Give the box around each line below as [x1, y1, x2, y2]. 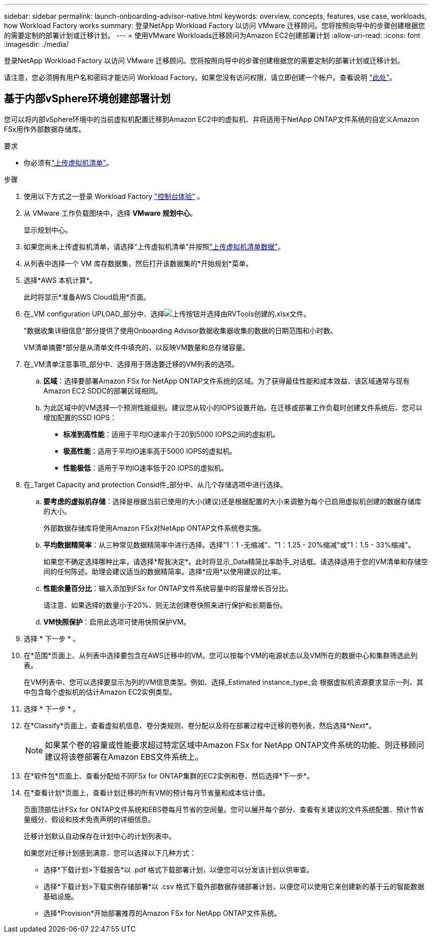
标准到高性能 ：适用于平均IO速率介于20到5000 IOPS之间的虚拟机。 [63, 429, 280, 438]
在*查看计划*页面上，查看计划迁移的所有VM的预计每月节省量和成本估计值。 [24, 788, 270, 797]
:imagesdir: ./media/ [4, 40, 69, 48]
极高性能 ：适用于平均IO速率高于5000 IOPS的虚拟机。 [63, 446, 237, 455]
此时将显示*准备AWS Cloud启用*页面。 [24, 292, 150, 301]
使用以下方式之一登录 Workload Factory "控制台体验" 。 [24, 192, 204, 200]
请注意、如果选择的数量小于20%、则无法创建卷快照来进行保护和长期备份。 [43, 600, 287, 609]
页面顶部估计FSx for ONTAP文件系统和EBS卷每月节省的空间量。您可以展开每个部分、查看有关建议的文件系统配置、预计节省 [24, 805, 424, 814]
